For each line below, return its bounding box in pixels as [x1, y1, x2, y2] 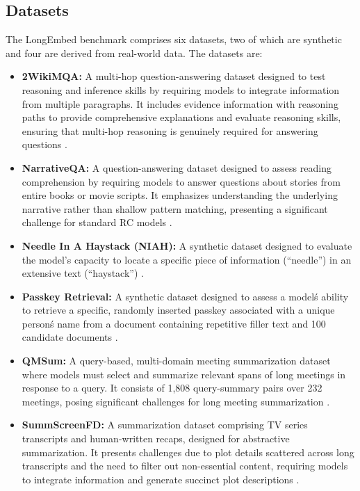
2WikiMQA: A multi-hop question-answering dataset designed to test [22, 69, 326, 83]
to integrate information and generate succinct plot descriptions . [22, 472, 300, 486]
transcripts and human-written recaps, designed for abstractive [22, 431, 290, 446]
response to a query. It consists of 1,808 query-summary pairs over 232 [22, 380, 322, 395]
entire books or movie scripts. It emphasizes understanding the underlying [22, 188, 338, 202]
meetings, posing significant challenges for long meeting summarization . [22, 394, 330, 408]
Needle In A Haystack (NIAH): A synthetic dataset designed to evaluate [22, 238, 352, 252]
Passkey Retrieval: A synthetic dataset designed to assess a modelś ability [22, 289, 349, 303]
